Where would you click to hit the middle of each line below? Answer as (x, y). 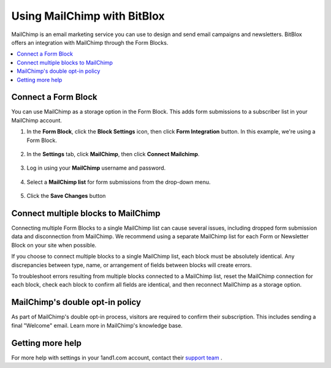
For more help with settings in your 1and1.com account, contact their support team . (117, 358)
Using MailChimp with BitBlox (88, 16)
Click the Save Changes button (66, 196)
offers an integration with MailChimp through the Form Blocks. (90, 42)
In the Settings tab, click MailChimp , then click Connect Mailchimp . (113, 154)
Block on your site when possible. (54, 245)
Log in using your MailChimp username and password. (96, 168)
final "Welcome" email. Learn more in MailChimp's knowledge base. (97, 325)
